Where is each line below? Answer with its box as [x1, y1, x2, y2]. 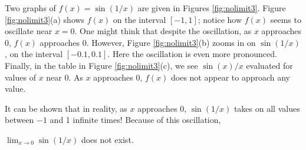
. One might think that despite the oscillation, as [74, 25, 252, 37]
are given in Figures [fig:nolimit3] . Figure [137, 2, 286, 14]
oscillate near [5, 25, 52, 37]
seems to [270, 13, 301, 25]
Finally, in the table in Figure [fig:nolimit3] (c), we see [5, 59, 198, 71]
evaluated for [246, 59, 293, 71]
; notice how [198, 13, 242, 25]
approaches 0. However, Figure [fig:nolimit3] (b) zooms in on [40, 36, 256, 48]
